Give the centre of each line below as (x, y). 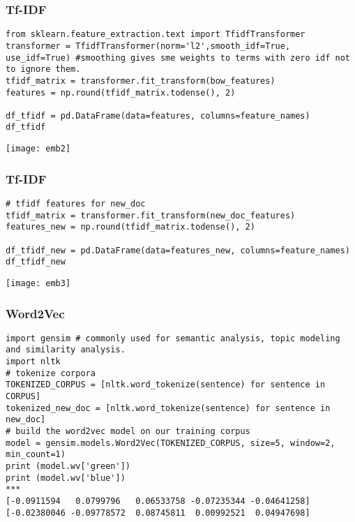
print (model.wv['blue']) (66, 478)
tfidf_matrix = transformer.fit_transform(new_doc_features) (151, 215)
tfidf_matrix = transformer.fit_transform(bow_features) (141, 81)
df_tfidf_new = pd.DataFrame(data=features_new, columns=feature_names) (178, 250)
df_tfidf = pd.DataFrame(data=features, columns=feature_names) (158, 115)
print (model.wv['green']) (68, 467)
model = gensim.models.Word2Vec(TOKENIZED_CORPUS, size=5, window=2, (171, 443)
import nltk (33, 362)
